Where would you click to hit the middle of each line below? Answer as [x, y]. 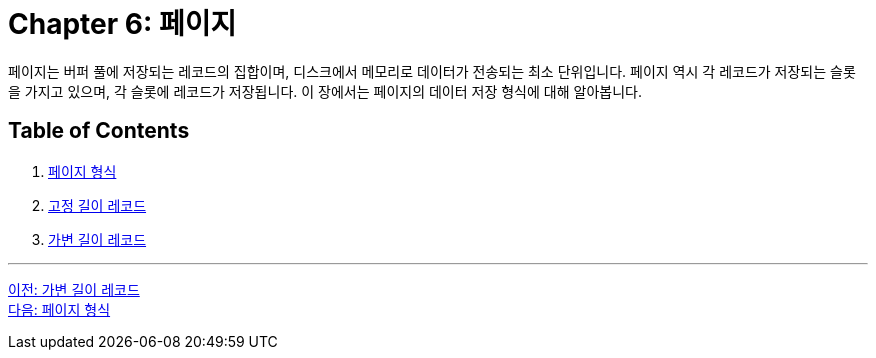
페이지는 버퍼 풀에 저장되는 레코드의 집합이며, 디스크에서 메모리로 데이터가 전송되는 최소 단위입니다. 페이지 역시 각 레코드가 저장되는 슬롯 [432, 71]
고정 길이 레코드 [97, 205]
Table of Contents [99, 131]
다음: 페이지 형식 [59, 309]
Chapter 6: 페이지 [122, 24]
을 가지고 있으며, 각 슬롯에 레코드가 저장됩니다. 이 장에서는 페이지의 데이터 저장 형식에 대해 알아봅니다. [325, 91]
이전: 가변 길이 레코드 [74, 289]
